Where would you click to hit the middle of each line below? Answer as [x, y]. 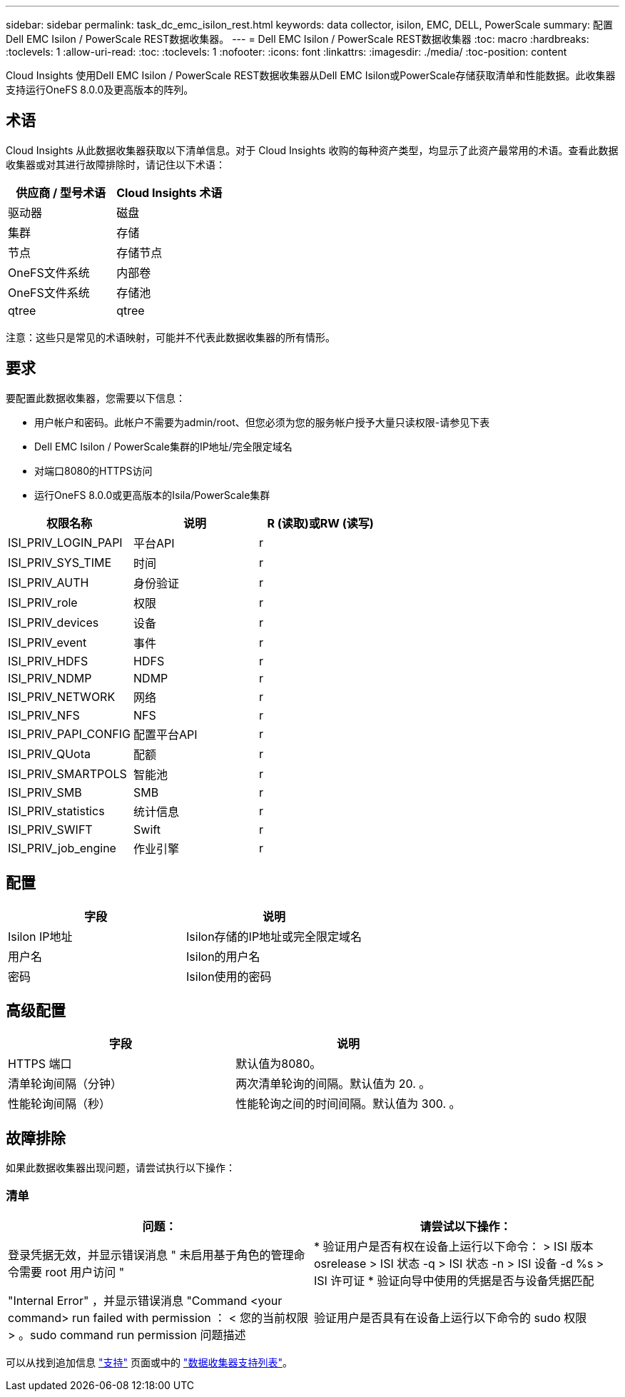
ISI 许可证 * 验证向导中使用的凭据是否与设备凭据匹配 [454, 1280]
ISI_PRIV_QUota [49, 753]
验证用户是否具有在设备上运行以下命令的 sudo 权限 [451, 1317]
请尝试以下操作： [466, 1226]
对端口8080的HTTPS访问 [93, 470]
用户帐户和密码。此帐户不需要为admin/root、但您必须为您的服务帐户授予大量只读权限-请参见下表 [262, 422]
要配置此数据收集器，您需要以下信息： [96, 398]
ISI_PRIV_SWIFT [50, 829]
